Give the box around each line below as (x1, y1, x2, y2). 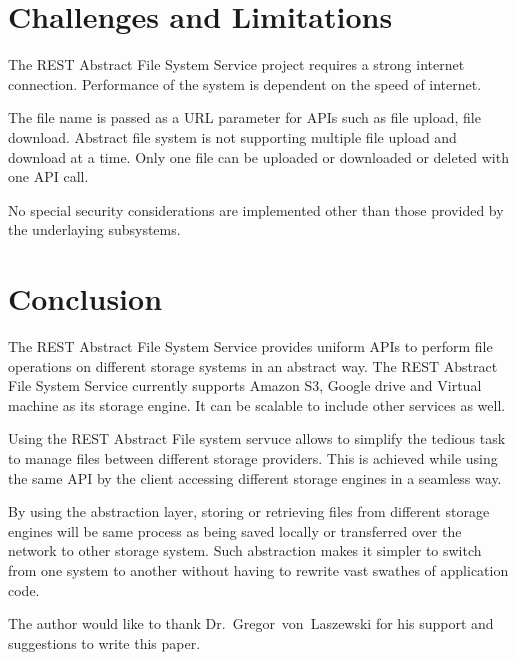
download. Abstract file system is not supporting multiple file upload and (8, 126, 457, 147)
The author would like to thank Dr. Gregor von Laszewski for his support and (8, 613, 494, 634)
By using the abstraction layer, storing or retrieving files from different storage (8, 501, 490, 522)
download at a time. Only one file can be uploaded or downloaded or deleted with (8, 146, 509, 167)
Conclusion (8, 278, 163, 319)
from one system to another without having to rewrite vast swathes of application (8, 559, 509, 580)
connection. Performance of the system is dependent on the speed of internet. (8, 73, 482, 94)
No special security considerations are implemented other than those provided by (8, 199, 504, 220)
